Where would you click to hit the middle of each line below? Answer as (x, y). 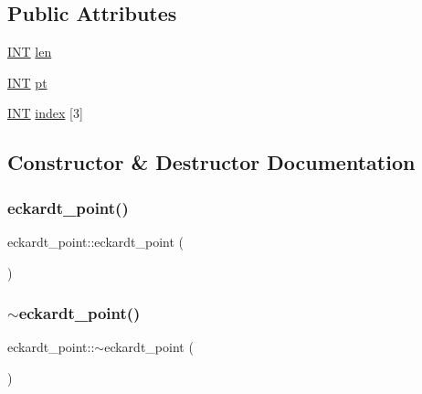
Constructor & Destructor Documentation (211, 162)
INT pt (27, 82)
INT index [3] (45, 113)
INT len (30, 52)
